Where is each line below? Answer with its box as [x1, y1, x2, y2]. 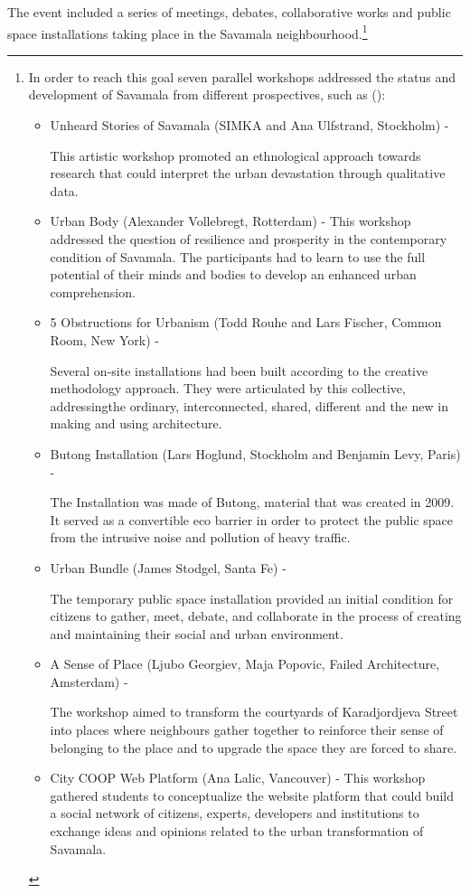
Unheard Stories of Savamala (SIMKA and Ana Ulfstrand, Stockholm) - [50, 116, 449, 135]
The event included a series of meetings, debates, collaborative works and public [7, 3, 451, 21]
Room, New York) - [50, 330, 159, 349]
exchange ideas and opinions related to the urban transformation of [50, 822, 424, 841]
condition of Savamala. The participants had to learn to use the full [50, 247, 426, 266]
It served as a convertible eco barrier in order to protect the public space [50, 510, 453, 529]
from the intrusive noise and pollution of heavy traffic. [50, 528, 351, 547]
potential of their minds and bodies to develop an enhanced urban [50, 265, 417, 284]
